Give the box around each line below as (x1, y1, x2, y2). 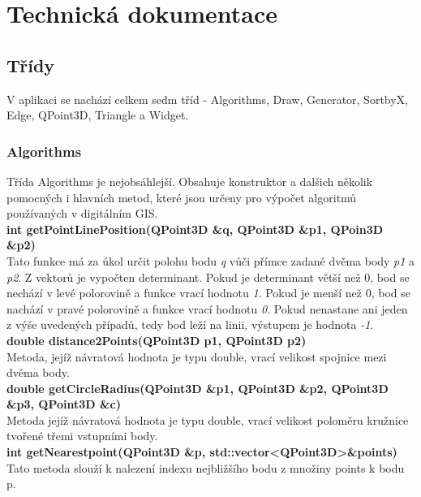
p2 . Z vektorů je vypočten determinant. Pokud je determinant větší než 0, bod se (6, 268, 410, 285)
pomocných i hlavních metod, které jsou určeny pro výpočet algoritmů (6, 188, 357, 205)
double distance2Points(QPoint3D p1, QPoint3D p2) (6, 331, 307, 348)
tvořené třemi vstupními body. (6, 427, 158, 444)
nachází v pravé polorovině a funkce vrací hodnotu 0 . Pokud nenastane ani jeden (6, 300, 408, 317)
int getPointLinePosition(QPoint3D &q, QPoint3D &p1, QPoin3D (6, 220, 384, 237)
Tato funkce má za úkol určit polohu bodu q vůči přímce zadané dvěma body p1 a (6, 252, 415, 269)
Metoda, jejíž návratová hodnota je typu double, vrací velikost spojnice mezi (6, 348, 387, 365)
